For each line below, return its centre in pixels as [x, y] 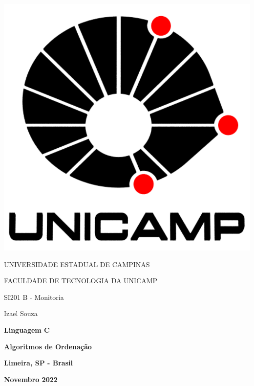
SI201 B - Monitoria [34, 297]
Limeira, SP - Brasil [38, 363]
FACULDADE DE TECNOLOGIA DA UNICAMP [81, 281]
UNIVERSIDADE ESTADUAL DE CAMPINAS [77, 264]
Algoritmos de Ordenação [48, 346]
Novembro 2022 [31, 379]
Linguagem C [27, 329]
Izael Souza [21, 313]
